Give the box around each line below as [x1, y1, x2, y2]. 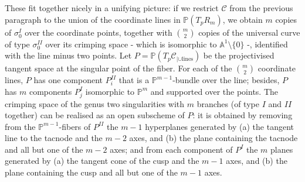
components [29, 85, 72, 97]
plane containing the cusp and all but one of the [5, 166, 178, 178]
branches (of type [196, 97, 259, 109]
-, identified [247, 37, 288, 50]
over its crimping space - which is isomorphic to [45, 37, 217, 50]
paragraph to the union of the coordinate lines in [5, 13, 181, 25]
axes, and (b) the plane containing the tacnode [129, 132, 298, 144]
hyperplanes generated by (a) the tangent [145, 120, 294, 132]
